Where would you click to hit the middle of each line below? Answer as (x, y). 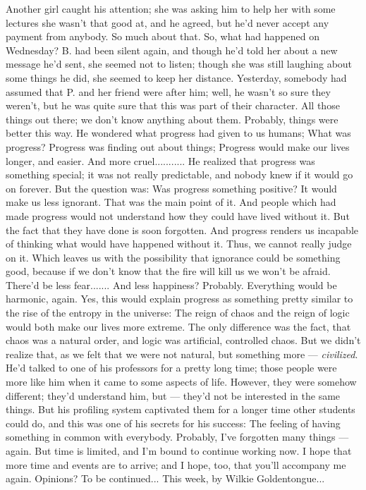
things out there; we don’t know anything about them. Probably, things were (172, 119)
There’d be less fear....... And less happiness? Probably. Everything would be (171, 284)
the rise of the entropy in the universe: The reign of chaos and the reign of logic (178, 313)
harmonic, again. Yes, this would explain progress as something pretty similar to (179, 299)
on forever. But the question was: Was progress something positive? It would (171, 188)
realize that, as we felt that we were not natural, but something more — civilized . (182, 354)
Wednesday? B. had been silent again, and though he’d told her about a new (172, 50)
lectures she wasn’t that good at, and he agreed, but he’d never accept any (167, 22)
